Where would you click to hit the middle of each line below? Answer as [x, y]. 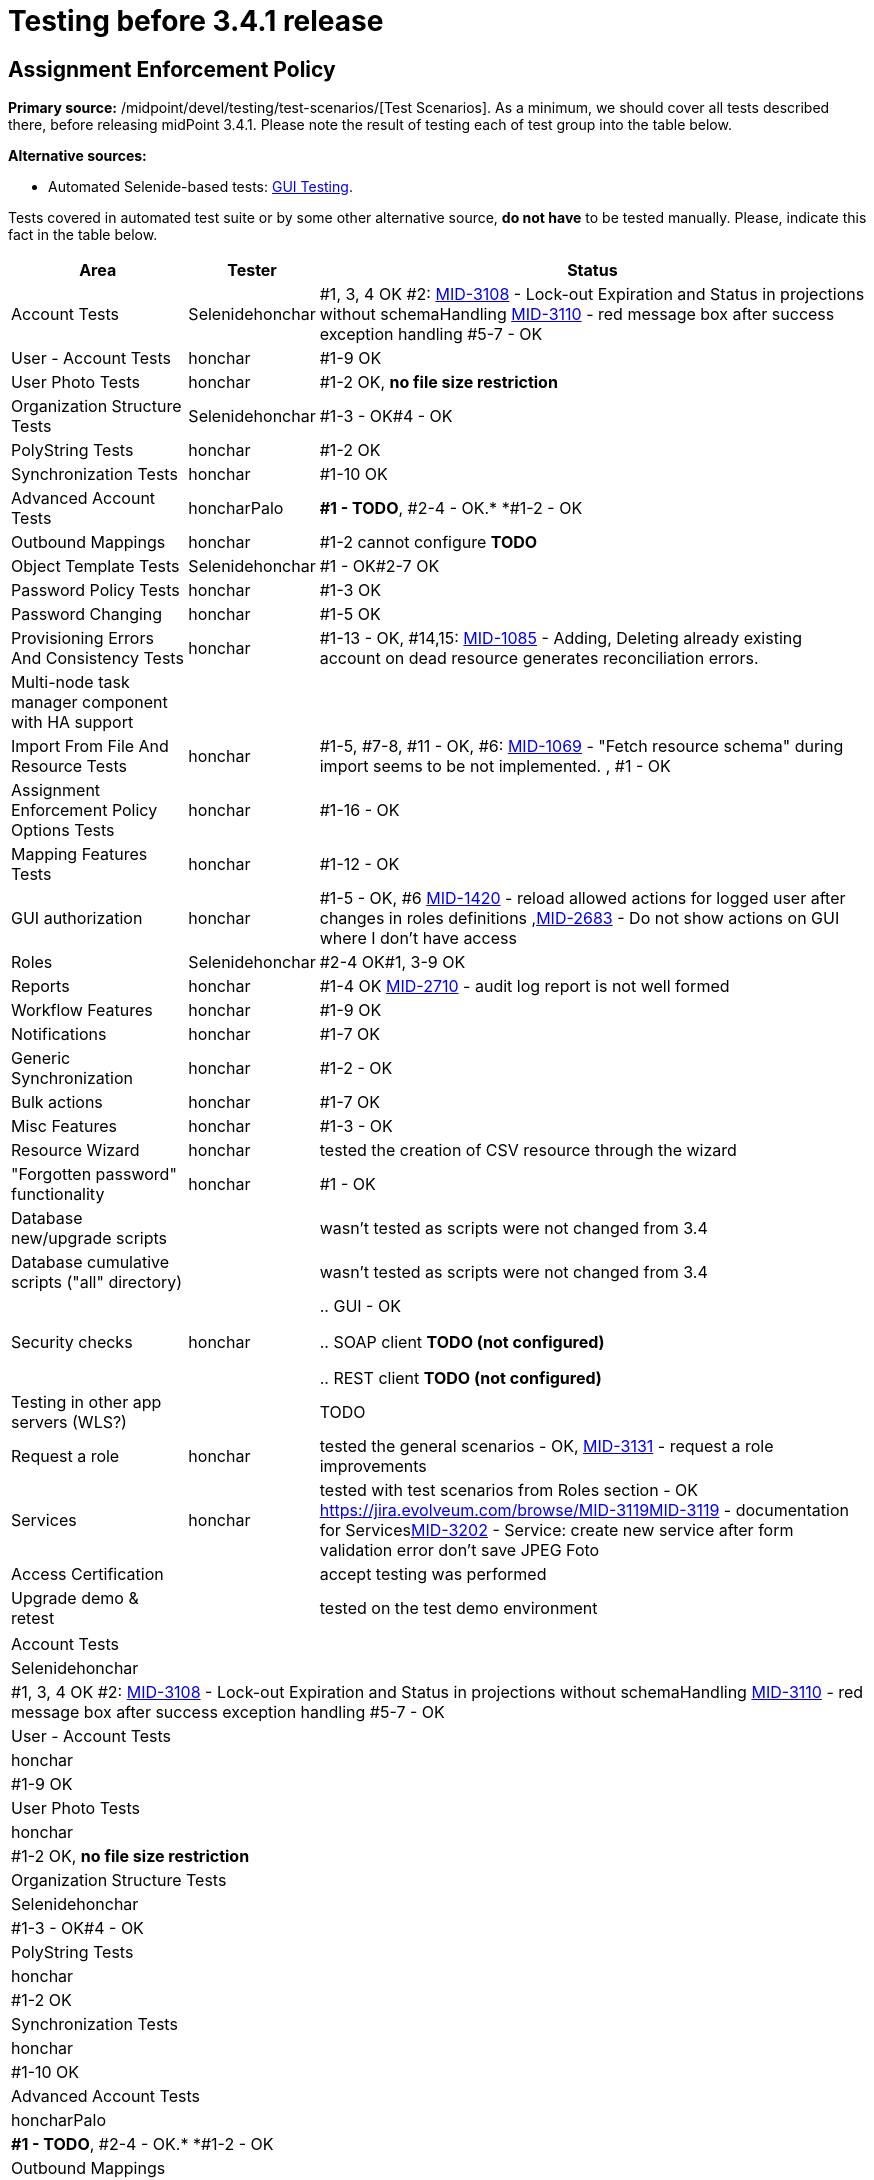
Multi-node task [70, 682]
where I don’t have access [418, 938]
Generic [41, 1058]
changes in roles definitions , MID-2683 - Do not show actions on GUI [579, 918]
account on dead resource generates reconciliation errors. [539, 658]
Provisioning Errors [82, 638]
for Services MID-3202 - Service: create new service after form [556, 1530]
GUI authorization [77, 918]
